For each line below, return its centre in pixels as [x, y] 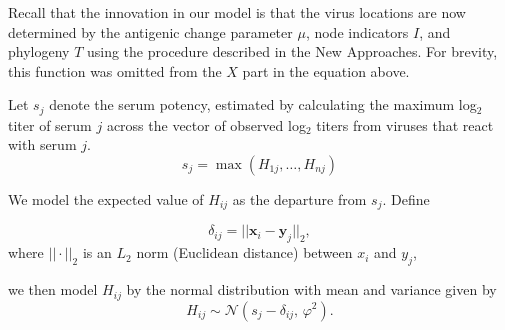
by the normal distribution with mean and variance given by [311, 289]
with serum [42, 144]
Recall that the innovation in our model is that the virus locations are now [237, 12]
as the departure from [299, 199]
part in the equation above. [326, 70]
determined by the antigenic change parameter [150, 31]
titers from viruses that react [405, 124]
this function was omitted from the [115, 70]
